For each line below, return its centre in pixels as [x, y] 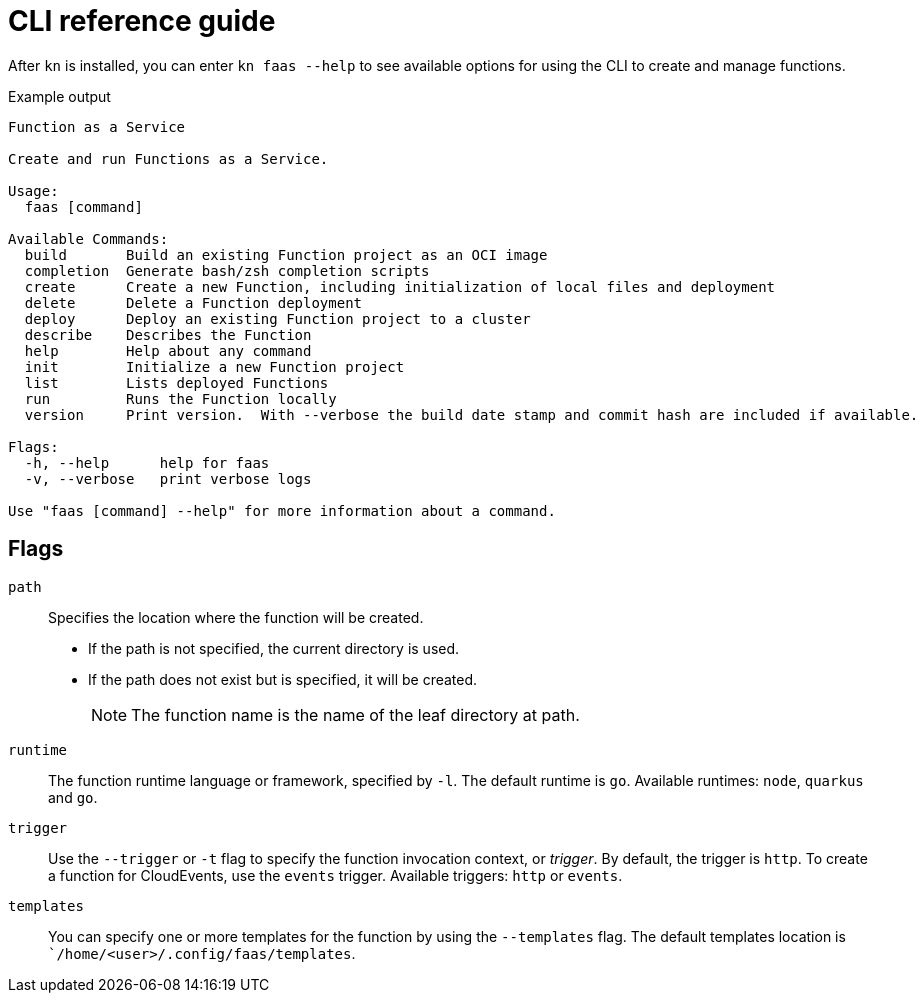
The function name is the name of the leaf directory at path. [355, 714]
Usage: [33, 190]
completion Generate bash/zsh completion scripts [227, 270]
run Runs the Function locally [180, 398]
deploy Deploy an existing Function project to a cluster [277, 318]
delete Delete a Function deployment [193, 302]
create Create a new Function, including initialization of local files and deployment [400, 286]
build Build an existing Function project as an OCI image [286, 254]
